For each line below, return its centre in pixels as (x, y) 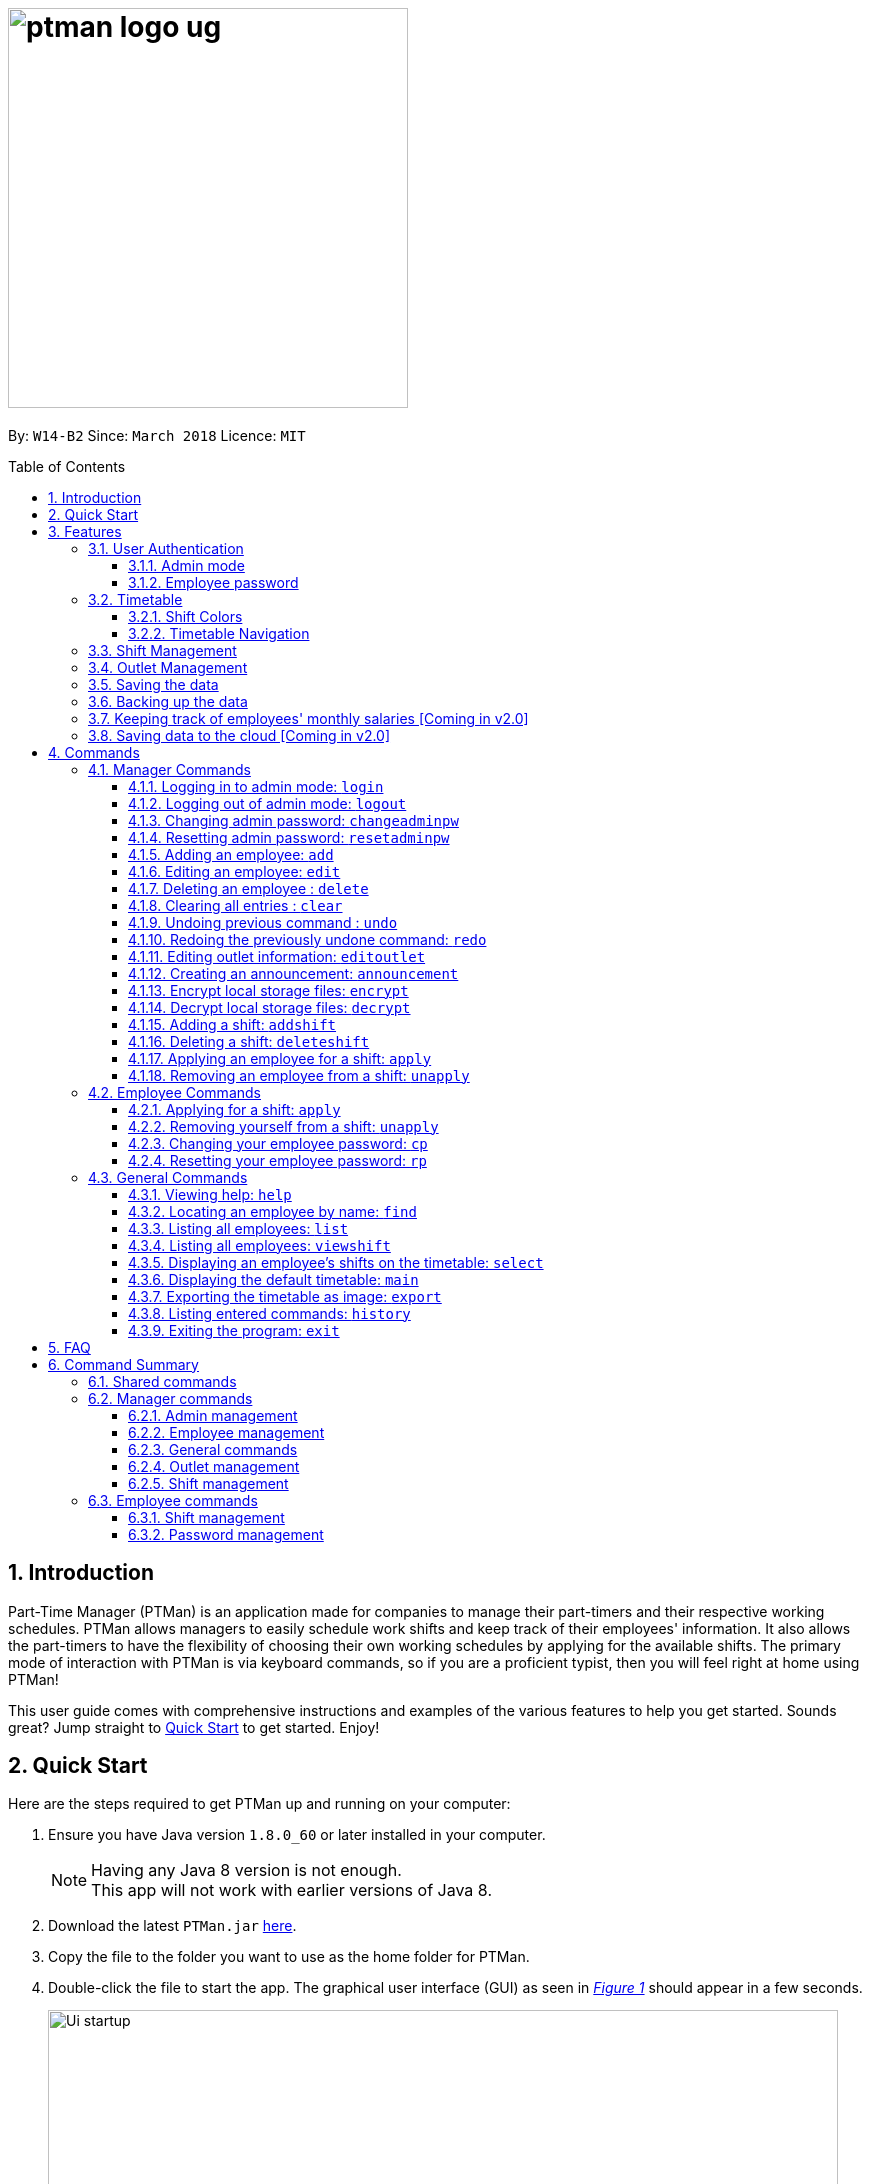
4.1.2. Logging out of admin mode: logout (267, 803)
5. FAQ (69, 1347)
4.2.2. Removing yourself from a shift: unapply (283, 1126)
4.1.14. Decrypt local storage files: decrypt (269, 1007)
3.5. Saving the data (153, 684)
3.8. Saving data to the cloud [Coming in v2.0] (239, 735)
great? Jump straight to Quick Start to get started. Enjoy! (194, 1727)
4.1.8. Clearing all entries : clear (235, 905)
